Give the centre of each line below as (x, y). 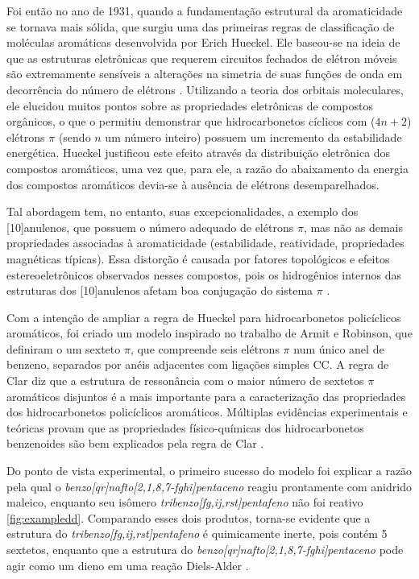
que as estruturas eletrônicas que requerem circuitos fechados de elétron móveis (202, 58)
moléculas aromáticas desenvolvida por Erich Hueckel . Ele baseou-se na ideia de (203, 42)
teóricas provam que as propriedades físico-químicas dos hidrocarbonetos (185, 427)
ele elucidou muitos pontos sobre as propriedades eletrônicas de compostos (190, 105)
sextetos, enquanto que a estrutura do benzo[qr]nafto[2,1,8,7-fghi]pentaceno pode (205, 549)
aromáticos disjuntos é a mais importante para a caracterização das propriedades (206, 396)
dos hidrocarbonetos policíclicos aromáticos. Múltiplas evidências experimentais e (207, 412)
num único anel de (339, 348)
